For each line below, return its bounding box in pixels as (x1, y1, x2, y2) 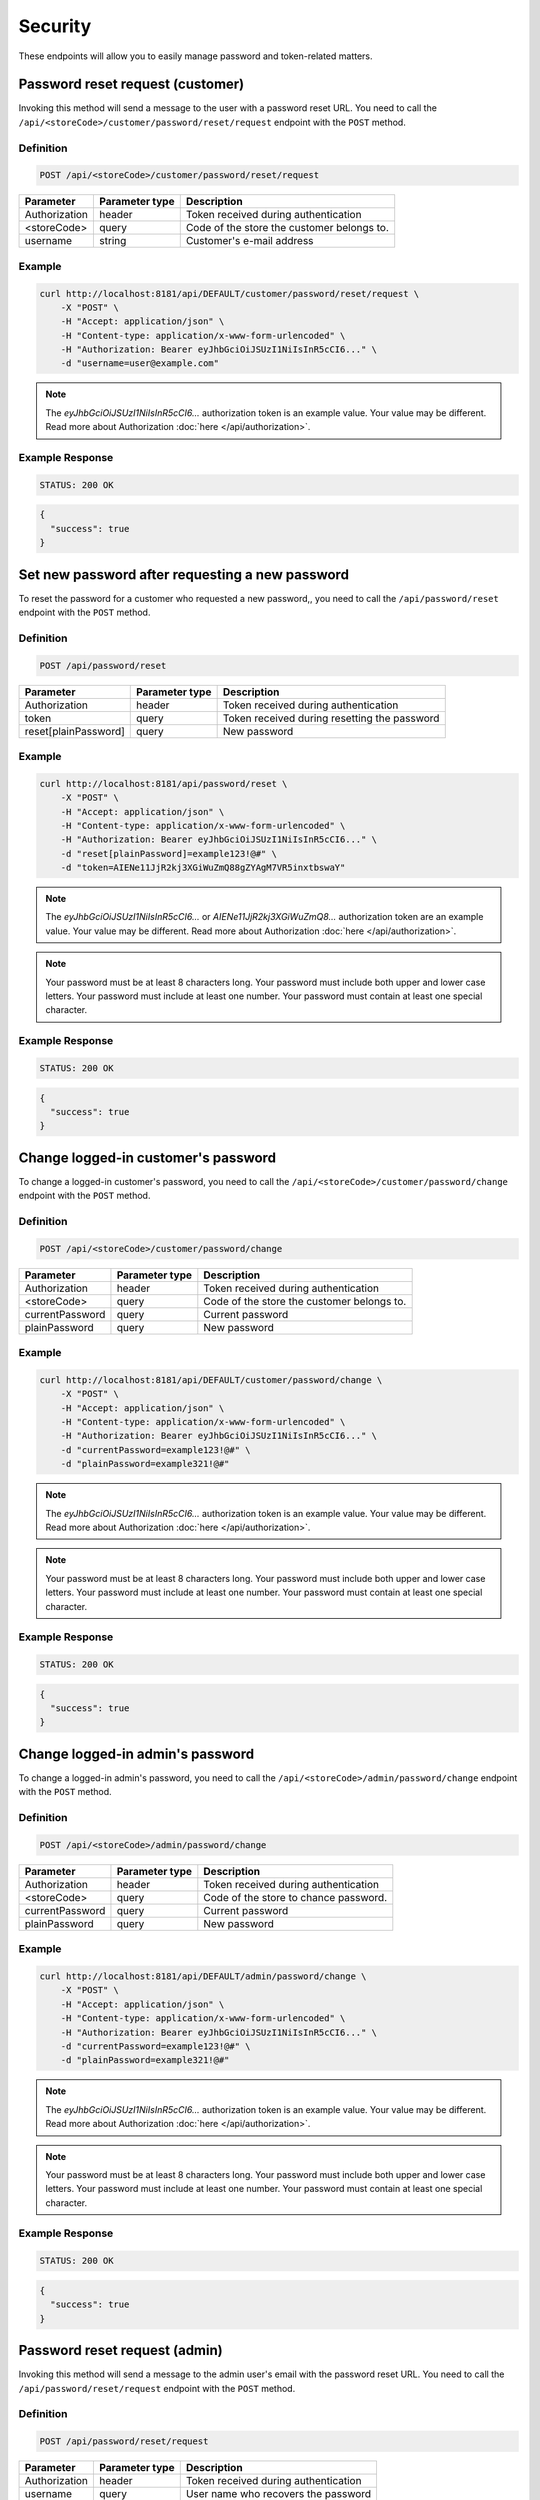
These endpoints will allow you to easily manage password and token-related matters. (18, 50, 374, 62)
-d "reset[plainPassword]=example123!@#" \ (60, 848, 277, 859)
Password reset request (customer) (18, 76, 245, 93)
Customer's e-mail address (185, 234, 314, 248)
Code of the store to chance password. (203, 1890, 388, 1904)
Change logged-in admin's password (18, 1745, 255, 1762)
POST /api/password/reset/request (39, 2436, 209, 2447)
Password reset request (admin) (18, 2342, 224, 2359)
